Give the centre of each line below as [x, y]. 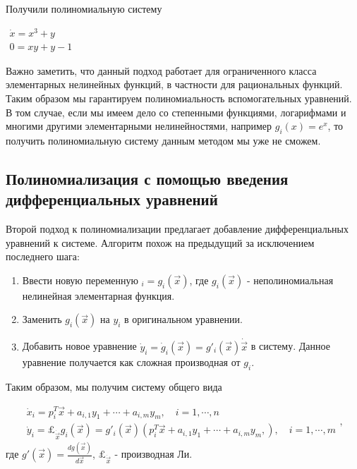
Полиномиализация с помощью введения [147, 178]
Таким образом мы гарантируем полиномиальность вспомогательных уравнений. [179, 98]
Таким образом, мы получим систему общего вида [114, 386]
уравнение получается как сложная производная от [131, 361]
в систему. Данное [290, 346]
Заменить [42, 319]
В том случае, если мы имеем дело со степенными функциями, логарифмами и [176, 112]
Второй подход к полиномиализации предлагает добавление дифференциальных [177, 229]
